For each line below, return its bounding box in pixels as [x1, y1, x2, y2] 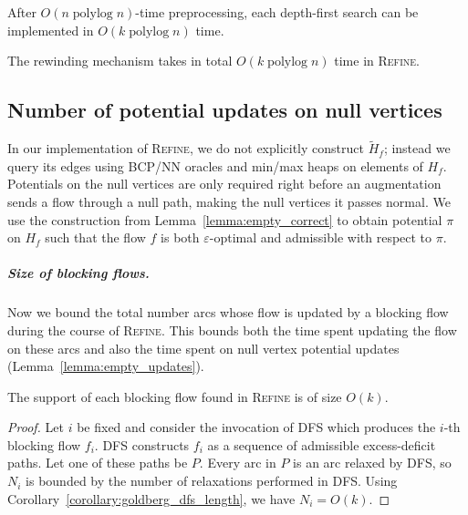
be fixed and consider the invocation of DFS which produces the [77, 417, 436, 437]
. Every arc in [199, 453, 276, 472]
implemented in [7, 20, 94, 39]
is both [161, 228, 200, 247]
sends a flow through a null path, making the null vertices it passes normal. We [7, 191, 451, 211]
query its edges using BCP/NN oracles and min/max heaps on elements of [7, 156, 423, 175]
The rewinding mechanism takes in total [7, 51, 233, 70]
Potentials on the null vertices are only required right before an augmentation [7, 174, 442, 193]
